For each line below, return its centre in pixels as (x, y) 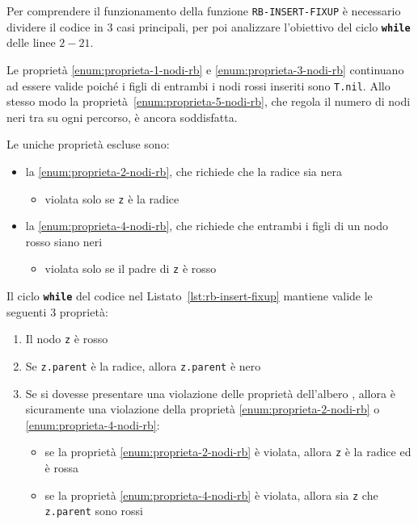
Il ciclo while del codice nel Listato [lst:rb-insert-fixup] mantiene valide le (190, 296)
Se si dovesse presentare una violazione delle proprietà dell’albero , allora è (210, 393)
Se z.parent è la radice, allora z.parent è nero (143, 365)
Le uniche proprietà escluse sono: (88, 144)
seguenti (27, 311)
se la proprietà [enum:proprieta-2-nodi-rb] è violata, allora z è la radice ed (228, 452)
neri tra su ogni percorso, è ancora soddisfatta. (122, 117)
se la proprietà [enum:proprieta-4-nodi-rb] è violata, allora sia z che (211, 495)
